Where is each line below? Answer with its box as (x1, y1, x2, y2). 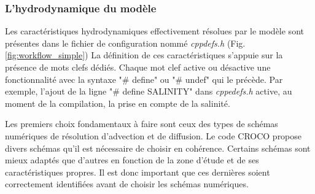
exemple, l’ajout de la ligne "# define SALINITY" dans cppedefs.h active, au (5, 85, 292, 98)
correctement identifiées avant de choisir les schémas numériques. (5, 177, 249, 190)
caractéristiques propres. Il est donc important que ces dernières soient (5, 165, 270, 178)
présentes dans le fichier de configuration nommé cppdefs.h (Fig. (5, 36, 246, 49)
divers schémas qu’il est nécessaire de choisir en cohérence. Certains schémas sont (5, 141, 311, 154)
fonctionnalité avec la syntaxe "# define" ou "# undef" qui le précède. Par (5, 72, 283, 85)
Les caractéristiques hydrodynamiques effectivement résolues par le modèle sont (5, 25, 304, 37)
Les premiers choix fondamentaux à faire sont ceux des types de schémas (5, 117, 278, 130)
